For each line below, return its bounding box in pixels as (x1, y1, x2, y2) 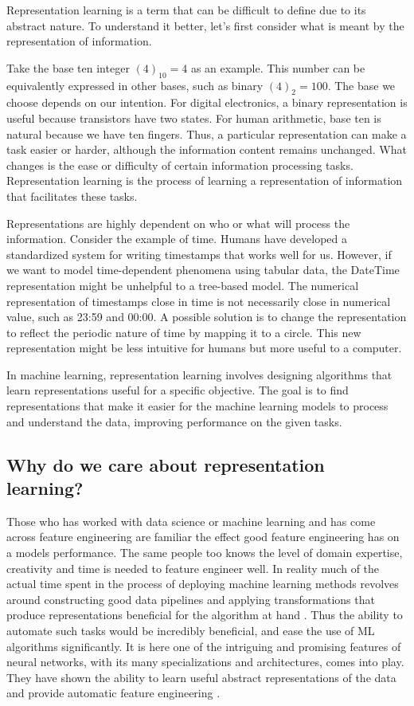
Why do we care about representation (6, 452, 325, 477)
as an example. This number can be (190, 59, 365, 76)
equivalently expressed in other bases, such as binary (6, 76, 264, 93)
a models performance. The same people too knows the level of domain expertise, (6, 544, 403, 561)
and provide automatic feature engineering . (6, 684, 221, 701)
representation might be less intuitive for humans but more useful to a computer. (6, 339, 402, 356)
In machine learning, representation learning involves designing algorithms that (6, 366, 393, 382)
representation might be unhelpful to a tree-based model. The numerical (6, 277, 359, 293)
